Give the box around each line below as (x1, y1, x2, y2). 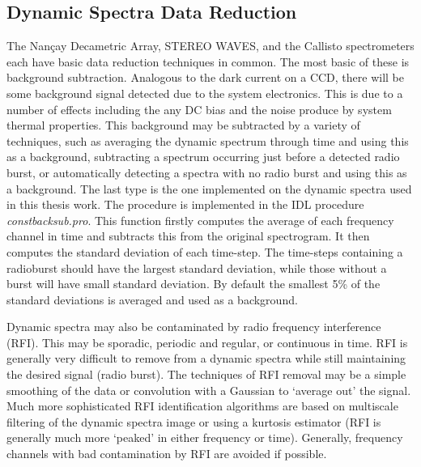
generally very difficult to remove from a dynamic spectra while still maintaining (6, 350, 406, 367)
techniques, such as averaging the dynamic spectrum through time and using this (6, 132, 409, 149)
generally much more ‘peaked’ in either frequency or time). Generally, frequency (6, 429, 403, 446)
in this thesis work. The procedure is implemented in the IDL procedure (6, 196, 364, 213)
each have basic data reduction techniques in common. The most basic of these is (6, 53, 410, 70)
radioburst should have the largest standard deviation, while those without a (6, 259, 387, 276)
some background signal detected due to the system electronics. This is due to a (6, 84, 403, 101)
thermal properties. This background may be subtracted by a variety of (6, 117, 360, 134)
